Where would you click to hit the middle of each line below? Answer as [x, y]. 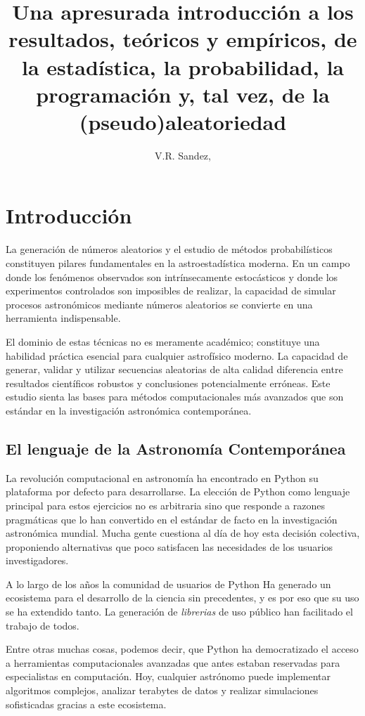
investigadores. [37, 560]
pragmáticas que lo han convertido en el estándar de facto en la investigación [172, 519]
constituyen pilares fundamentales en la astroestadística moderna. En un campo [178, 263]
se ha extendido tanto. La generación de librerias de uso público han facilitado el [179, 612]
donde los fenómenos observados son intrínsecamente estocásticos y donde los [172, 276]
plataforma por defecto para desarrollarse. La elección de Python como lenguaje [178, 492]
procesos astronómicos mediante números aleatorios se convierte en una [159, 304]
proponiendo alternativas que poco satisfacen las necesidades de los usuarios [169, 546]
